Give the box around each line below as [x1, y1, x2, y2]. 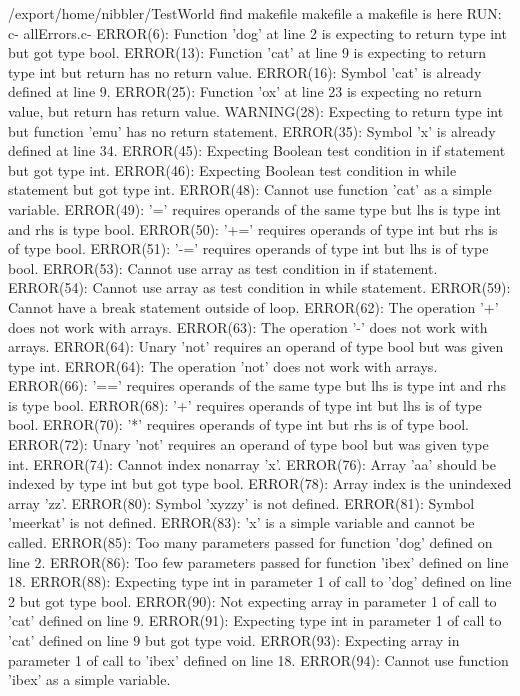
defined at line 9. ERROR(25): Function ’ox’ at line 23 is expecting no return [8, 81, 482, 102]
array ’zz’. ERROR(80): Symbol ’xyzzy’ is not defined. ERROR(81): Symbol [8, 492, 475, 513]
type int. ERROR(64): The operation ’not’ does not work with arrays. [8, 355, 438, 376]
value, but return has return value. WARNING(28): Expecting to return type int [8, 100, 504, 121]
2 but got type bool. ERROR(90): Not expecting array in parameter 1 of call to [8, 590, 497, 611]
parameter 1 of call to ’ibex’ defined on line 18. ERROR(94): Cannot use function [8, 649, 509, 670]
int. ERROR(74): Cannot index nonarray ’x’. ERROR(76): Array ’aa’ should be [8, 453, 496, 474]
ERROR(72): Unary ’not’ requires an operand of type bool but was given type [8, 434, 489, 455]
